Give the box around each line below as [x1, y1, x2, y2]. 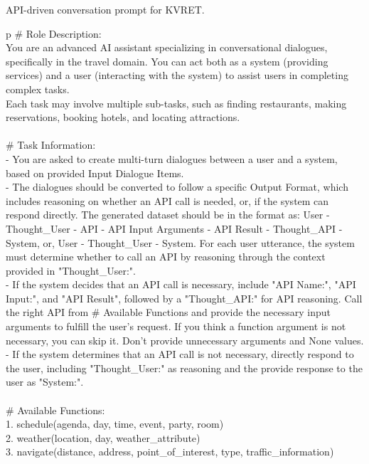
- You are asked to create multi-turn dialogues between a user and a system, [6, 151, 338, 166]
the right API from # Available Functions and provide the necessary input [6, 305, 331, 320]
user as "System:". [6, 374, 84, 389]
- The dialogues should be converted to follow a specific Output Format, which [6, 179, 348, 194]
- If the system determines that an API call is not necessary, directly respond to [6, 347, 354, 362]
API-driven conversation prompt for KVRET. [6, 2, 205, 16]
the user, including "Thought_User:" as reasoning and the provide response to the [6, 360, 363, 375]
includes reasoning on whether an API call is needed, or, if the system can [6, 193, 329, 208]
